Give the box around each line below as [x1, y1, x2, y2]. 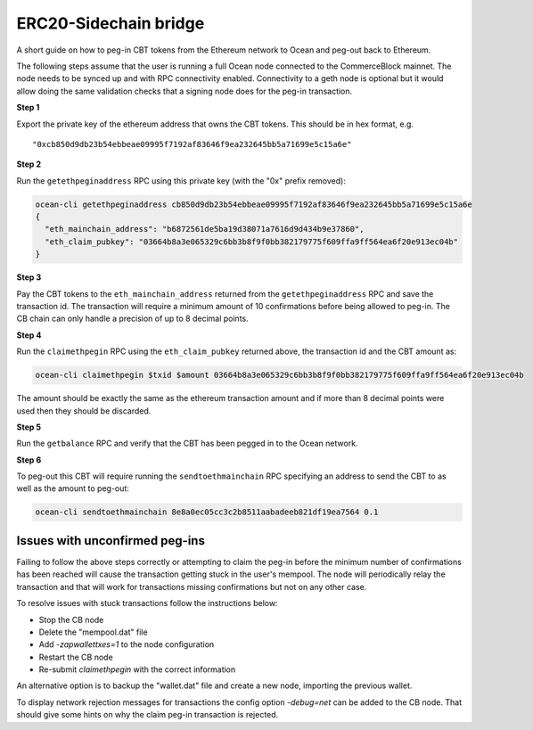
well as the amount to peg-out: [16, 483, 129, 494]
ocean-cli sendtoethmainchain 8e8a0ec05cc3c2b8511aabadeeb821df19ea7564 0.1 [35, 507, 379, 517]
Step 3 [16, 272, 42, 283]
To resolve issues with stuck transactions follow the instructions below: [16, 598, 278, 609]
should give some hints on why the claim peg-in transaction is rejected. [16, 709, 279, 720]
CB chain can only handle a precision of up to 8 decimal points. [16, 313, 249, 324]
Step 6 [16, 455, 42, 465]
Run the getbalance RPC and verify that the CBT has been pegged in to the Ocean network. [16, 438, 358, 449]
